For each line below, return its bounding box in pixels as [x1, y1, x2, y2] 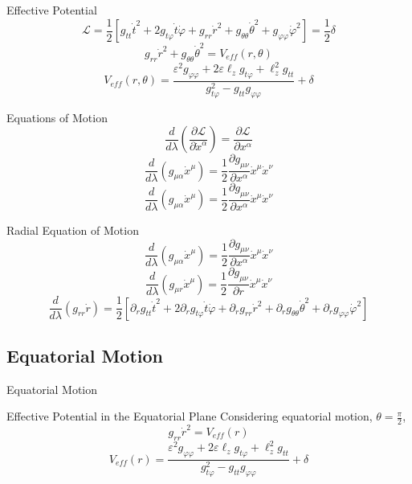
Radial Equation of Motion [6, 221, 139, 238]
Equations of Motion [6, 109, 108, 125]
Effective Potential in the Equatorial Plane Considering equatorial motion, [6, 408, 373, 425]
